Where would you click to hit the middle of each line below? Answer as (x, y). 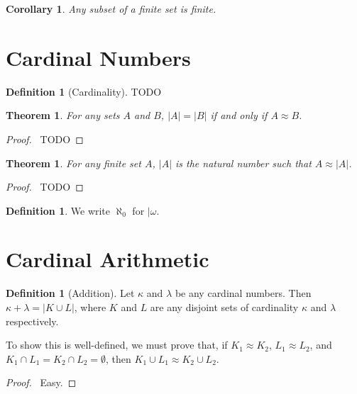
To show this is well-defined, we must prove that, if (117, 345)
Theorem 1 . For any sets (63, 115)
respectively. (32, 321)
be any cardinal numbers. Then (243, 293)
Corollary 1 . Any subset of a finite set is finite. (111, 9)
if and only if (239, 115)
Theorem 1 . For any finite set (73, 163)
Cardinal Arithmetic (108, 259)
